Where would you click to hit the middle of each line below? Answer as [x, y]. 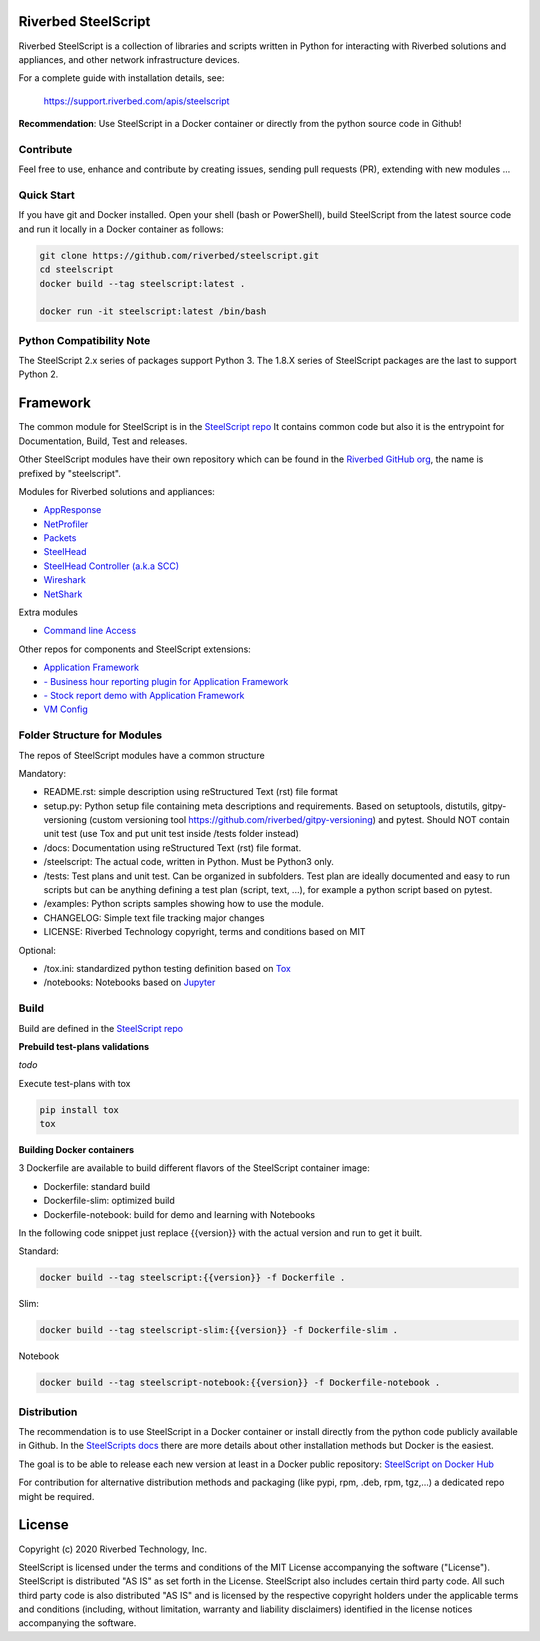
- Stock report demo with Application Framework [144, 695]
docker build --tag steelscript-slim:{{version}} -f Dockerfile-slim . [219, 1330]
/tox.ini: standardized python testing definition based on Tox [167, 968]
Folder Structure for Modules [90, 735]
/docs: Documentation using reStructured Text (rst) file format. [172, 847]
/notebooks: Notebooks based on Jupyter [129, 982]
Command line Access [90, 631]
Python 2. [38, 374]
